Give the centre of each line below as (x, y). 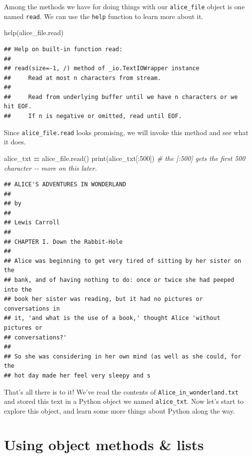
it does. (15, 142)
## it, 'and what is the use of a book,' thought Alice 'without (112, 318)
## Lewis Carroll (32, 223)
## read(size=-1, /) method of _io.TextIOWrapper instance (102, 69)
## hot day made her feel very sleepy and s (77, 375)
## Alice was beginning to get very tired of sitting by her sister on (123, 261)
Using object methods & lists (104, 444)
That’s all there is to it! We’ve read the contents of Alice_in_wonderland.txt (121, 391)
